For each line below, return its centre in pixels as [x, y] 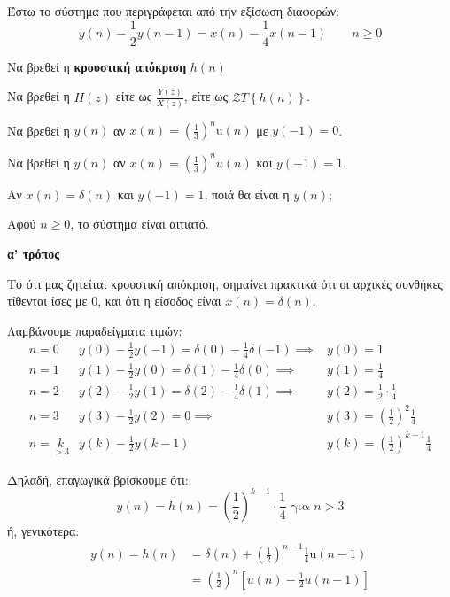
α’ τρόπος [34, 254]
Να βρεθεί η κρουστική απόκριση [97, 66]
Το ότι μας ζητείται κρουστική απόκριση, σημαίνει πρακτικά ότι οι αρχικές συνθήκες [225, 283]
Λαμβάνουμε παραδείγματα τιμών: [95, 330]
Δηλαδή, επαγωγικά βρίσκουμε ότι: [98, 479]
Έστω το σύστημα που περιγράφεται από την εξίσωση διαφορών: [173, 11]
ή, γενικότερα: [43, 530]
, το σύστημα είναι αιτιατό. [140, 224]
